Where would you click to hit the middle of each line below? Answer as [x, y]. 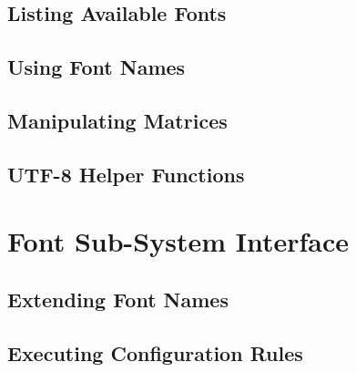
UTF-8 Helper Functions [126, 174]
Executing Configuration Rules [155, 352]
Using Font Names [97, 67]
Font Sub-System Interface [178, 241]
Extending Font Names [118, 299]
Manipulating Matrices [117, 120]
